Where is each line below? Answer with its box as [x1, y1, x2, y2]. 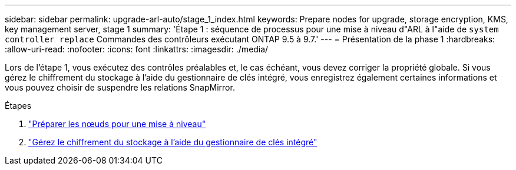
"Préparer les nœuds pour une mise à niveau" [28, 119, 206, 129]
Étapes [5, 101, 32, 111]
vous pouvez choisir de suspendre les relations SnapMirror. [5, 82, 235, 92]
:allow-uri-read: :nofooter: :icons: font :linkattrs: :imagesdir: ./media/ [5, 44, 269, 54]
